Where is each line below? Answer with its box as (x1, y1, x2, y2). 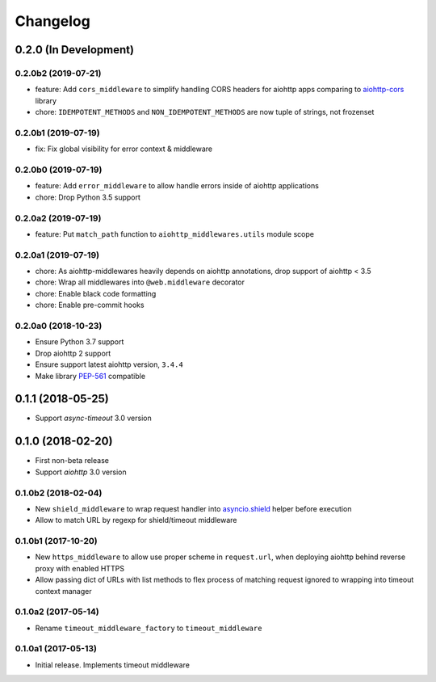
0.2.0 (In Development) (15, 43, 135, 57)
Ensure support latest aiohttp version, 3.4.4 (35, 360, 183, 369)
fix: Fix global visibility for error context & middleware (35, 144, 213, 154)
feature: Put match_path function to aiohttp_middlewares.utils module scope (35, 229, 315, 238)
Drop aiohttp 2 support (35, 348, 111, 358)
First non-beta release (35, 456, 109, 465)
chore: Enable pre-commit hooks (35, 300, 145, 310)
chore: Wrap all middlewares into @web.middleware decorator (35, 277, 245, 287)
